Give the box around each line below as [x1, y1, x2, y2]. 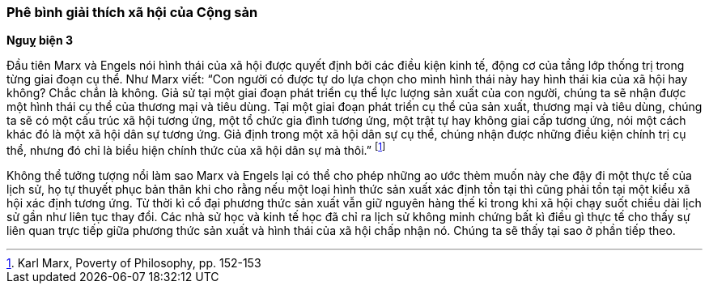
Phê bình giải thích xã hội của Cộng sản [6, 4, 258, 20]
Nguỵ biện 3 [6, 33, 74, 48]
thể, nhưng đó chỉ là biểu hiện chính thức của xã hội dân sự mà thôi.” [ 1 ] [6, 141, 386, 158]
